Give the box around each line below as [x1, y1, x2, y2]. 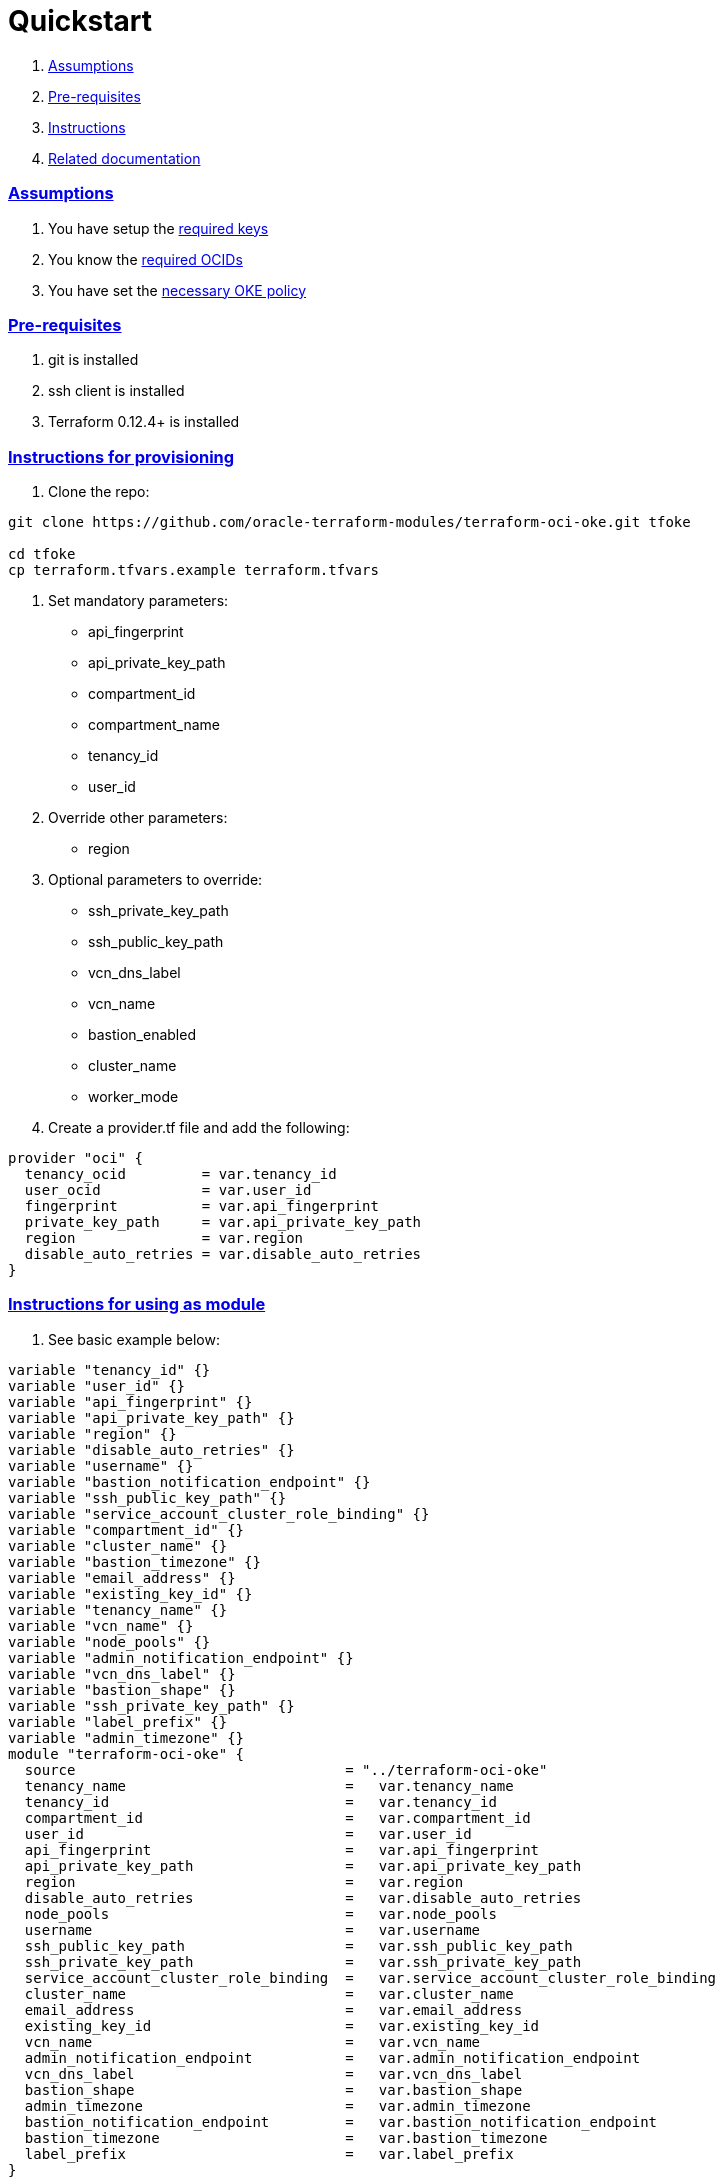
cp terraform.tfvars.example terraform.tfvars [8, 562, 379, 578]
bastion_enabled [88, 1026, 196, 1043]
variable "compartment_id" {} [8, 1521, 245, 1538]
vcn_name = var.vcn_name [24, 2033, 481, 2050]
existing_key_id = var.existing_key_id [24, 2017, 540, 2034]
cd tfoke [8, 546, 76, 562]
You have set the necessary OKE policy [48, 281, 307, 299]
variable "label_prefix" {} [8, 1713, 228, 1730]
